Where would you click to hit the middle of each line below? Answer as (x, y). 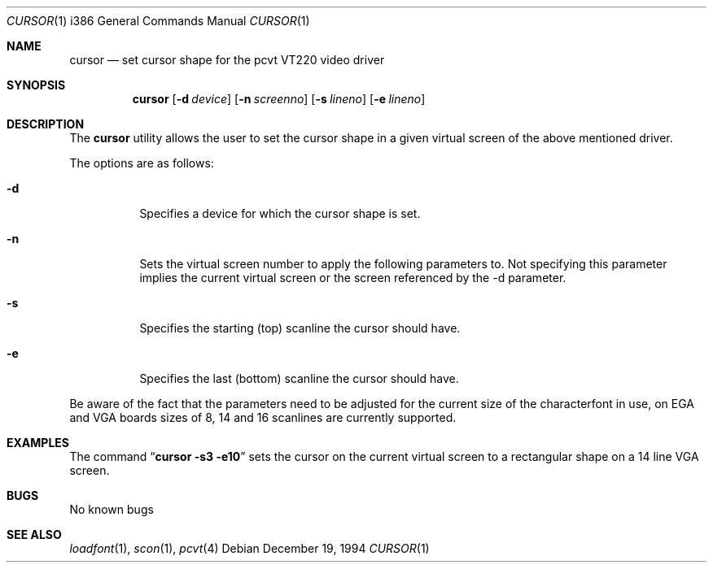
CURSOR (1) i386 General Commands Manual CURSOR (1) (158, 21)
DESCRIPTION (46, 124)
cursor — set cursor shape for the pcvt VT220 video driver (227, 60)
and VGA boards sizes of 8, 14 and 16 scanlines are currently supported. (263, 417)
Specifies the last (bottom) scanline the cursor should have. (299, 378)
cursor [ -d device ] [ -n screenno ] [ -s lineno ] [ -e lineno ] (279, 99)
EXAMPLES (38, 443)
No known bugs (112, 509)
